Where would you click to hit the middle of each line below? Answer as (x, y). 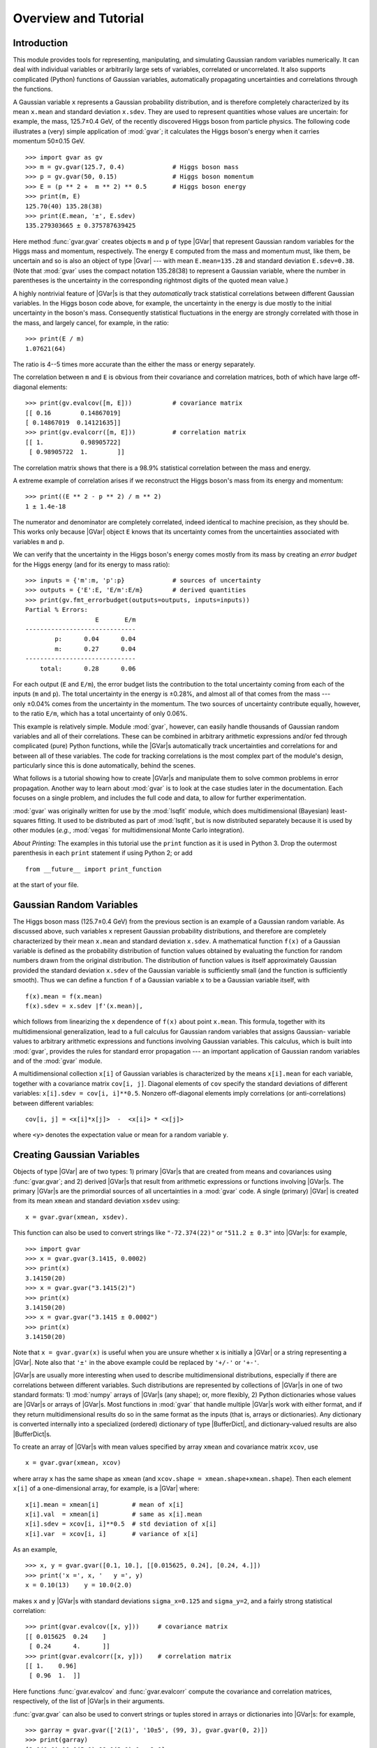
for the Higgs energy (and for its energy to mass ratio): (91, 564)
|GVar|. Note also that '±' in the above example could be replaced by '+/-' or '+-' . (136, 1362)
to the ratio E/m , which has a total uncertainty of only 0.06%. (100, 714)
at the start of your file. (46, 884)
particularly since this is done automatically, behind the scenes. (104, 766)
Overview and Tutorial (79, 18)
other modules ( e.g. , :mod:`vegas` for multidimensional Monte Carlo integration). (128, 830)
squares (24, 821)
